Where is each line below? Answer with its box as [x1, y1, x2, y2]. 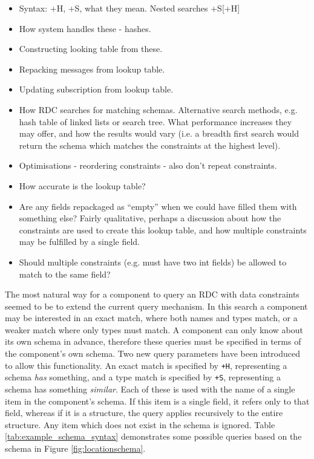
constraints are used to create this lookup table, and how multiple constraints [19, 223, 307, 236]
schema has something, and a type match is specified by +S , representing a [5, 371, 281, 383]
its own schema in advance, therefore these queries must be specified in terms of [5, 335, 301, 348]
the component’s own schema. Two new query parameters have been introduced [5, 347, 301, 360]
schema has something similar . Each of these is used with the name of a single [5, 382, 295, 395]
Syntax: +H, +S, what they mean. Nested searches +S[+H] [19, 2, 240, 14]
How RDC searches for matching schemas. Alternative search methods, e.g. [19, 103, 298, 116]
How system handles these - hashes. [19, 22, 151, 34]
